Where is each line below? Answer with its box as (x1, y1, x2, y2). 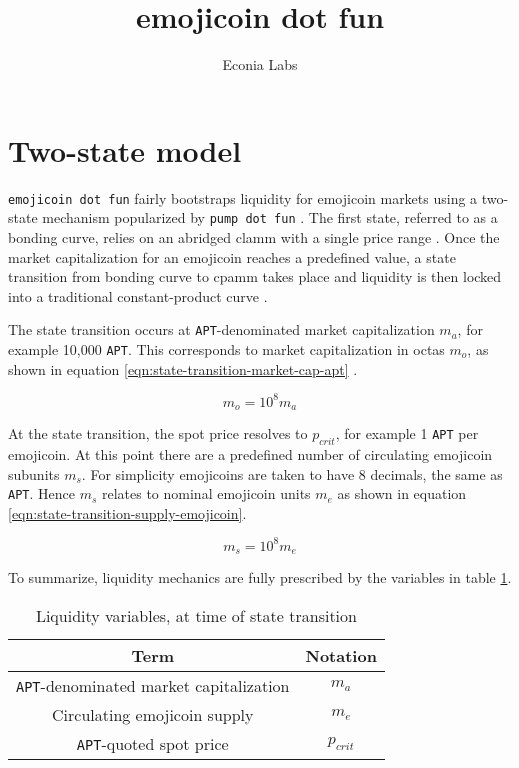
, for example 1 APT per (335, 423, 479, 444)
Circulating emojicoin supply (52, 702, 254, 726)
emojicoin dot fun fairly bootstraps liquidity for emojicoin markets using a (8, 187, 478, 208)
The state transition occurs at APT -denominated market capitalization (8, 319, 435, 340)
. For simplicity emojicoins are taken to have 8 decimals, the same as (81, 463, 503, 484)
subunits (8, 463, 60, 484)
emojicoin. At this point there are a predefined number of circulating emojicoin (8, 444, 493, 464)
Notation (305, 643, 377, 667)
